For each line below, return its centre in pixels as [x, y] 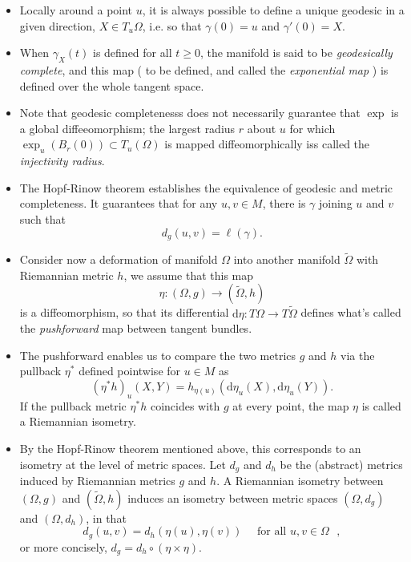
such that [43, 218]
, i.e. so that [172, 25]
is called [381, 405]
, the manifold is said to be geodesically [296, 53]
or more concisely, [63, 546]
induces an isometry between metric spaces [233, 497]
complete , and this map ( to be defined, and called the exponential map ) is [204, 69]
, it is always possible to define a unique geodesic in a [273, 10]
